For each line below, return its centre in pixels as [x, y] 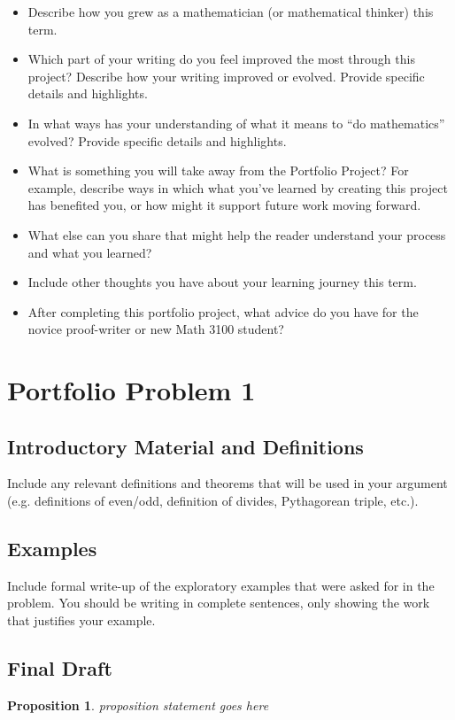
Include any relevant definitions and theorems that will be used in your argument [227, 483]
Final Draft [60, 668]
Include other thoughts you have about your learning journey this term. [222, 282]
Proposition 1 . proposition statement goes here [138, 705]
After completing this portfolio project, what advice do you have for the [223, 311]
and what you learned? [90, 252]
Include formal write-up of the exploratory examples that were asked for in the [221, 585]
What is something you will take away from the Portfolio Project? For [218, 170]
